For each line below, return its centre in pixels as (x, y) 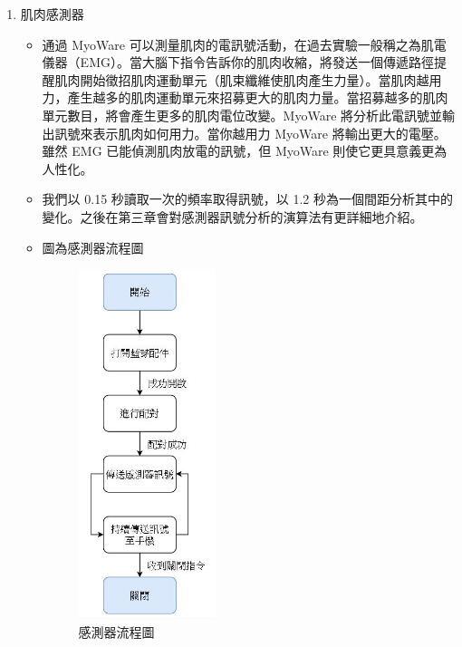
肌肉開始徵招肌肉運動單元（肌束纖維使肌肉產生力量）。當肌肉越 (242, 79)
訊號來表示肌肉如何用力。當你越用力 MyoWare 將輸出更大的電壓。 (250, 133)
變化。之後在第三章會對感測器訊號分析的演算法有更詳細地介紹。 (232, 216)
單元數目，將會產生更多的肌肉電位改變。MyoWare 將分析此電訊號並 (242, 115)
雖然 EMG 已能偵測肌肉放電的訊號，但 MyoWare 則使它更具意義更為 (245, 151)
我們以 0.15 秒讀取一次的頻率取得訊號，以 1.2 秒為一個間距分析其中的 (248, 199)
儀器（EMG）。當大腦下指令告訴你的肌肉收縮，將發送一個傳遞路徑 (238, 62)
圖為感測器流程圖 (93, 247)
